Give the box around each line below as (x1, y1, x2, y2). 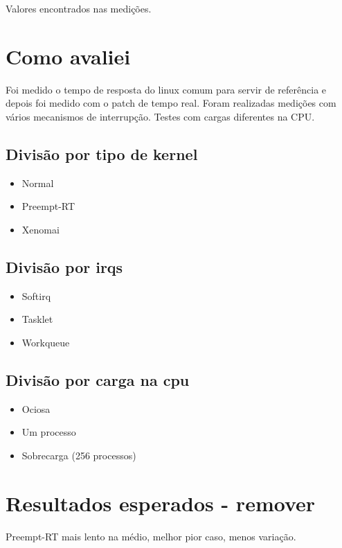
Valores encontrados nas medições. (6, 1, 152, 15)
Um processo (21, 425, 76, 439)
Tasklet (21, 312, 53, 326)
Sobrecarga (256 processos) (21, 448, 136, 462)
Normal (21, 175, 54, 190)
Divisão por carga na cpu (6, 369, 190, 390)
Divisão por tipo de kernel (6, 143, 198, 164)
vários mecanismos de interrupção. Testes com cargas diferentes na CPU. (6, 109, 315, 123)
